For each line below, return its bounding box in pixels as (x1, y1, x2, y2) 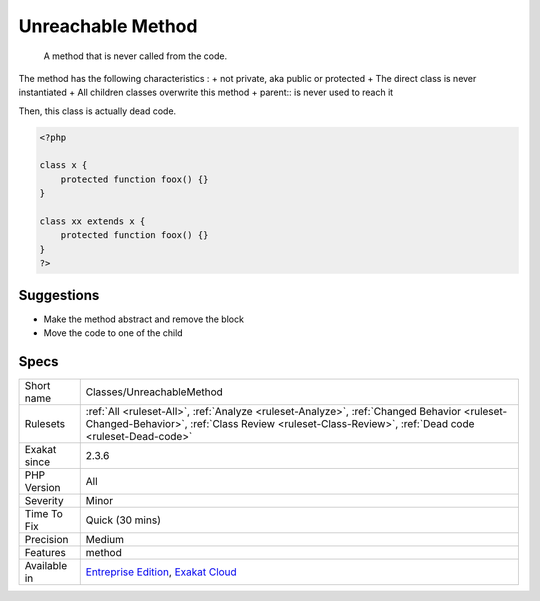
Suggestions (18, 286, 100, 304)
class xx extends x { (39, 216, 146, 227)
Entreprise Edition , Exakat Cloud (85, 565, 237, 579)
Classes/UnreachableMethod (85, 385, 224, 399)
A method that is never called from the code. (43, 50, 228, 62)
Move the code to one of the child (43, 327, 184, 339)
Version (24, 481, 61, 495)
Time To (24, 507, 64, 521)
